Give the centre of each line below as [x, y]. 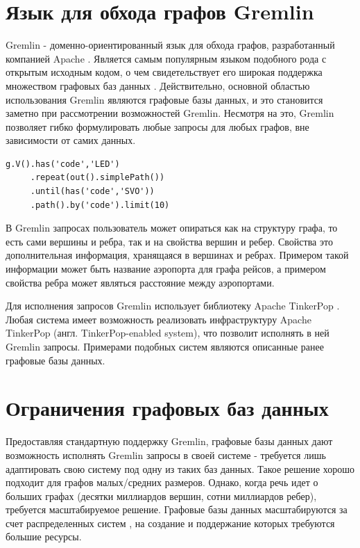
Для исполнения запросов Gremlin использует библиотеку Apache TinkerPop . [173, 306]
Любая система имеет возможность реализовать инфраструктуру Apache [158, 319]
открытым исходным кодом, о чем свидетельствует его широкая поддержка [164, 72]
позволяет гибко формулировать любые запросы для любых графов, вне [157, 126]
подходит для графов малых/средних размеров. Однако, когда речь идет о [162, 482]
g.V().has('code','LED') [63, 164]
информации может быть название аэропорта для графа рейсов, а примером [166, 269]
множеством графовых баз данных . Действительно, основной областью [158, 85]
